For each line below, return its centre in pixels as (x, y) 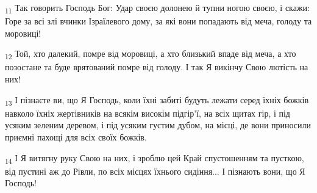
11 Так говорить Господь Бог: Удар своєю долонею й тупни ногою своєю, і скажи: (157, 8)
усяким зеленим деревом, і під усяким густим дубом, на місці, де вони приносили (158, 125)
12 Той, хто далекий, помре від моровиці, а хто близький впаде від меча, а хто (151, 54)
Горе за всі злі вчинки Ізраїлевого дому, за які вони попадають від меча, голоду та (158, 21)
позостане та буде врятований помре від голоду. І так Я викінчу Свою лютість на (157, 67)
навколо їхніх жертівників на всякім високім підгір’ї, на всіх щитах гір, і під (148, 113)
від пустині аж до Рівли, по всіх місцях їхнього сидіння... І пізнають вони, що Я (155, 171)
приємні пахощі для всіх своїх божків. (76, 137)
